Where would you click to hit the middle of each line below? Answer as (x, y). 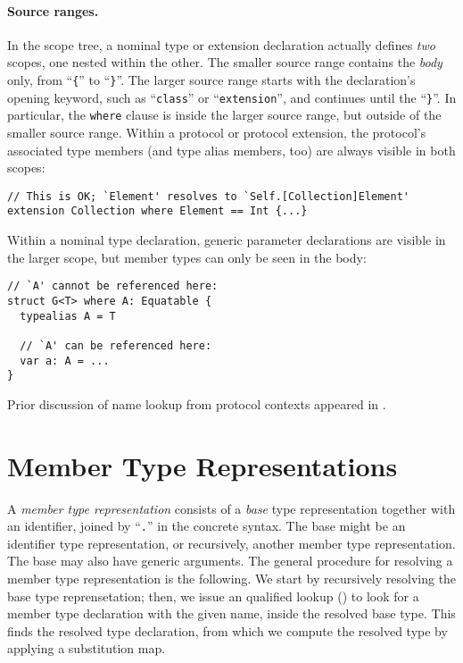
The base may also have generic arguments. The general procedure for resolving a (230, 561)
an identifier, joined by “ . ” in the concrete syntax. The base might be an (207, 526)
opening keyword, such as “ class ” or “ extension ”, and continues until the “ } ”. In (232, 97)
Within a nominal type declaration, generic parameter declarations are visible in (227, 240)
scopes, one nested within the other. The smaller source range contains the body (225, 62)
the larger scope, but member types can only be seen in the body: (187, 257)
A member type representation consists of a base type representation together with (231, 508)
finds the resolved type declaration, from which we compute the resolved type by (227, 630)
